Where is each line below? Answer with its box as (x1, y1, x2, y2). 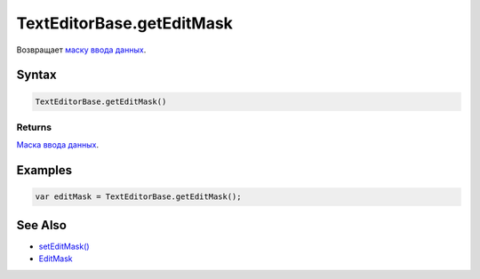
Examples (16, 163, 73, 178)
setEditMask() (38, 241, 90, 251)
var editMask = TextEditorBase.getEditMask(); (35, 192, 242, 202)
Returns (16, 121, 52, 133)
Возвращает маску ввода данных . (16, 44, 147, 55)
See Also (16, 218, 67, 233)
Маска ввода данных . (16, 139, 100, 150)
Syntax (16, 68, 57, 83)
